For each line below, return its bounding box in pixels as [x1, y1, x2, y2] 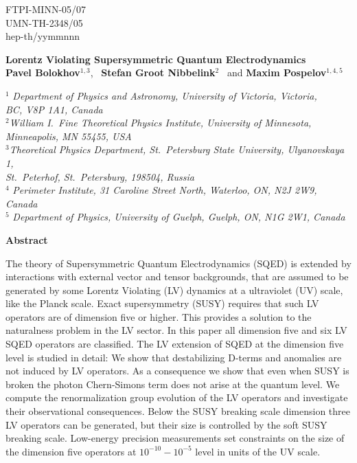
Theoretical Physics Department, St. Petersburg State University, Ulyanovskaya [9, 142, 345, 157]
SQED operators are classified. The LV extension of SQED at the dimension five [5, 337, 344, 351]
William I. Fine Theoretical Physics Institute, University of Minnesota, [9, 115, 312, 130]
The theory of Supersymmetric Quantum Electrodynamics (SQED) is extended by [5, 256, 352, 270]
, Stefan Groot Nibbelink [90, 65, 216, 80]
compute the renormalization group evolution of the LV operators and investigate [5, 390, 348, 405]
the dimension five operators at [5, 444, 137, 458]
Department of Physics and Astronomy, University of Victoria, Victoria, [12, 88, 317, 102]
